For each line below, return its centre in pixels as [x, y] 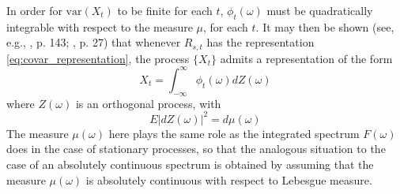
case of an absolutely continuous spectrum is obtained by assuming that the [190, 164]
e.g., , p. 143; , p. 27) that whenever [94, 42]
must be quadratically [320, 10]
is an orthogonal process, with [148, 103]
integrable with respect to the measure [100, 26]
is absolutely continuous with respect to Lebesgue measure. [229, 179]
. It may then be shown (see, [325, 26]
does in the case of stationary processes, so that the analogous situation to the [196, 149]
